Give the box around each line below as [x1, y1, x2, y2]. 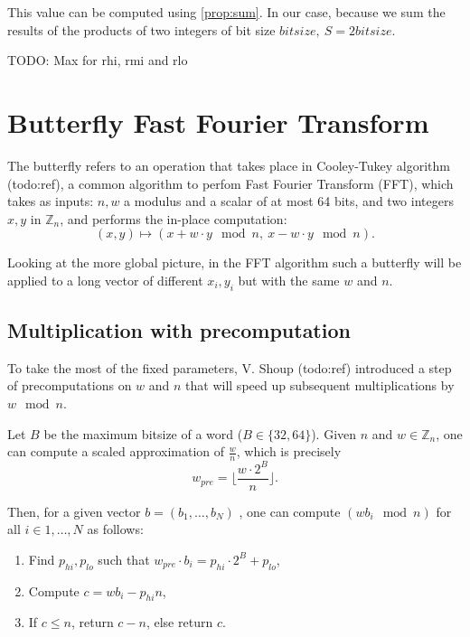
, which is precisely [236, 442, 342, 461]
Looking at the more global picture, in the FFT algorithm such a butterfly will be [7, 253, 462, 272]
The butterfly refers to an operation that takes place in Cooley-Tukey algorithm [7, 155, 450, 174]
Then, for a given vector [7, 501, 141, 520]
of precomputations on [7, 376, 132, 395]
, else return [146, 613, 213, 632]
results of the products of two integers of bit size [7, 20, 276, 39]
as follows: [87, 520, 144, 539]
